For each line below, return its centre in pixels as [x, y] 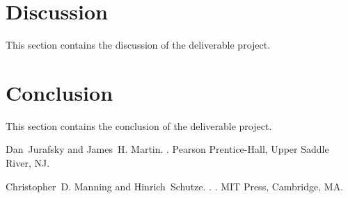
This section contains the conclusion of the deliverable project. [139, 125]
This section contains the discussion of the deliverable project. [138, 45]
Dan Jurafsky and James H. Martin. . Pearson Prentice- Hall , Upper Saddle [167, 149]
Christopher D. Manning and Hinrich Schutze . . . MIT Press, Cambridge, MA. [175, 186]
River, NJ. [28, 163]
